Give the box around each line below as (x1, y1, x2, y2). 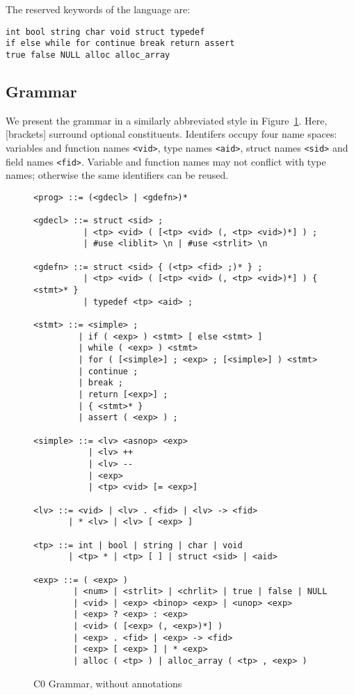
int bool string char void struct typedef (6, 26, 205, 37)
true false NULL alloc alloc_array (6, 49, 170, 60)
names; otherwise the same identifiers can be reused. (6, 168, 229, 182)
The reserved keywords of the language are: (6, 2, 191, 16)
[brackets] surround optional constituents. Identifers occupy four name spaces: (6, 127, 337, 141)
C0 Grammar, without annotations (33, 676, 182, 690)
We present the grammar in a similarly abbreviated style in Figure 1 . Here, (6, 113, 328, 127)
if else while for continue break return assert (6, 38, 235, 49)
